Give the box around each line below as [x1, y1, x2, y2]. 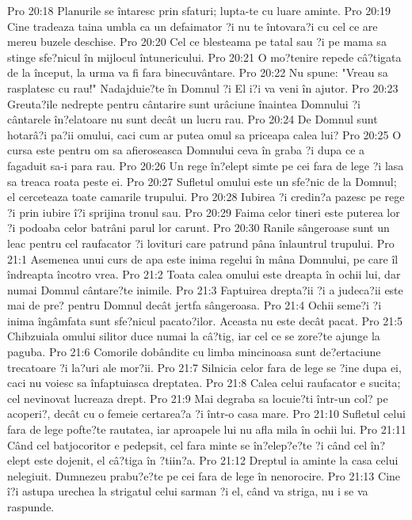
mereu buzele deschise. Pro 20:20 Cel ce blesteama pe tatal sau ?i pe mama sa [7, 33, 387, 50]
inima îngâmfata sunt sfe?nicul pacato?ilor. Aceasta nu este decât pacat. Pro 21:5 [7, 312, 403, 328]
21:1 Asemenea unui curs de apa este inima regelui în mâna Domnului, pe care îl [7, 250, 399, 267]
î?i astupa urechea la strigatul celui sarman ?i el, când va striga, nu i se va [7, 483, 368, 499]
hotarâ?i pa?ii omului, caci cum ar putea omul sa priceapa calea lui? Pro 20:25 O [7, 126, 402, 142]
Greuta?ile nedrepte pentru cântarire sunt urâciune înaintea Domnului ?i [7, 95, 360, 112]
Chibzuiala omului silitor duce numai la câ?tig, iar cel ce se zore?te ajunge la [7, 328, 380, 344]
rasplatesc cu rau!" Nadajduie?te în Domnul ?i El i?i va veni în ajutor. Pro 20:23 [7, 79, 399, 96]
